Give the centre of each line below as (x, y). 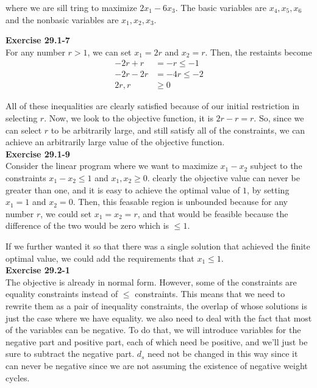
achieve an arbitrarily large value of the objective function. (115, 142)
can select (24, 130)
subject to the (276, 166)
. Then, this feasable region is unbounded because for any (180, 202)
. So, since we (279, 118)
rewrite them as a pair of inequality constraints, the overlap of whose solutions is (156, 305)
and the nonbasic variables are (62, 19)
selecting (22, 118)
